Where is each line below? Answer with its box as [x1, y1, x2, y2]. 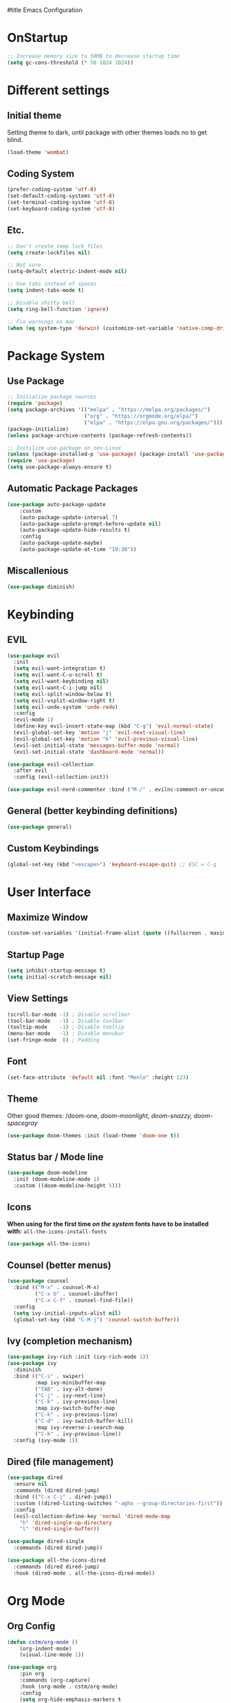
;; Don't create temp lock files [7, 243, 103, 250]
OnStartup [7, 30, 69, 46]
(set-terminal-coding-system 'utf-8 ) [7, 199, 115, 206]
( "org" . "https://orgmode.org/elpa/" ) [83, 413, 198, 420]
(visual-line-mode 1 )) [19, 1651, 85, 1658]
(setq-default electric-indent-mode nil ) [7, 268, 128, 275]
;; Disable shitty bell [7, 299, 76, 306]
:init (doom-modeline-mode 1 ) [13, 1176, 100, 1183]
